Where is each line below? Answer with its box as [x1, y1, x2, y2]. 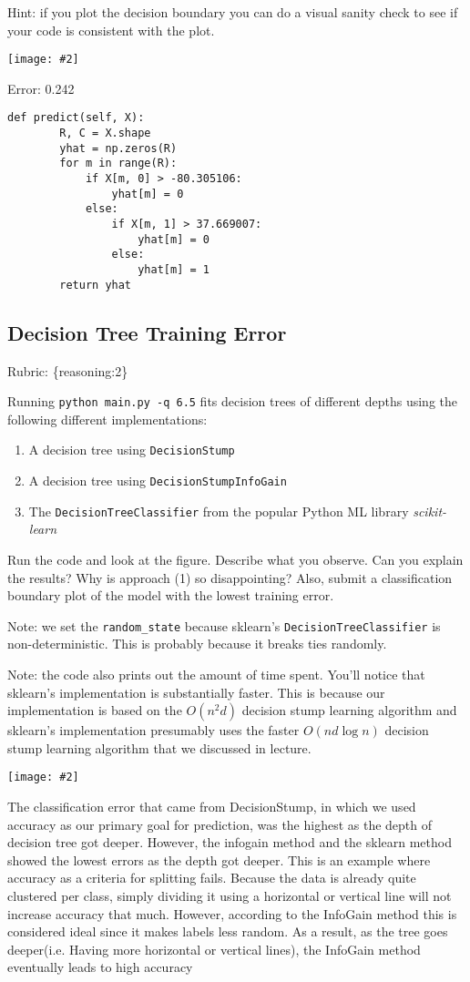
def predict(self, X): [7, 111, 145, 125]
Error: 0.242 [7, 78, 75, 97]
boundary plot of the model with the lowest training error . [7, 586, 334, 605]
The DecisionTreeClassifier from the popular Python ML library [28, 501, 409, 520]
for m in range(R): [59, 157, 178, 170]
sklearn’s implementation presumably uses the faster [7, 721, 300, 740]
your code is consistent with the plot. [7, 20, 215, 39]
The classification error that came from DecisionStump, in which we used [7, 796, 416, 815]
